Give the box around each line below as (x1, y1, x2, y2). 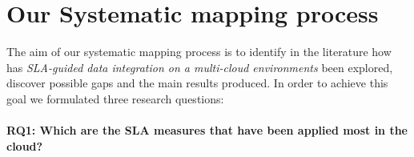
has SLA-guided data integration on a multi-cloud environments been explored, (6, 58, 393, 75)
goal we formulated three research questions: (6, 90, 224, 107)
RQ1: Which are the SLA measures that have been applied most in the (6, 122, 408, 139)
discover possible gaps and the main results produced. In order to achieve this (6, 74, 388, 91)
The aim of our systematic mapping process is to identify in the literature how (6, 43, 392, 60)
